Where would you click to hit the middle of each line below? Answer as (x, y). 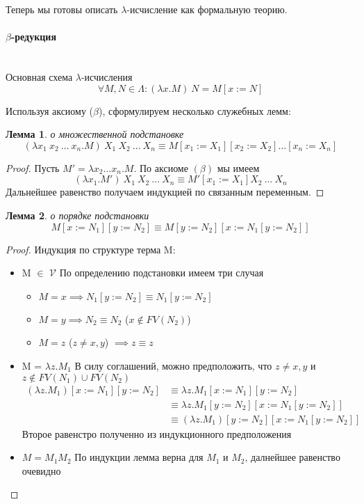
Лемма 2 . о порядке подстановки (77, 215)
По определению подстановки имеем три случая (162, 273)
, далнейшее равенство (292, 457)
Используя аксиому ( (50, 110)
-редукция (33, 37)
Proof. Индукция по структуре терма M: (91, 249)
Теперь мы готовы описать (62, 9)
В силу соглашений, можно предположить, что (173, 365)
